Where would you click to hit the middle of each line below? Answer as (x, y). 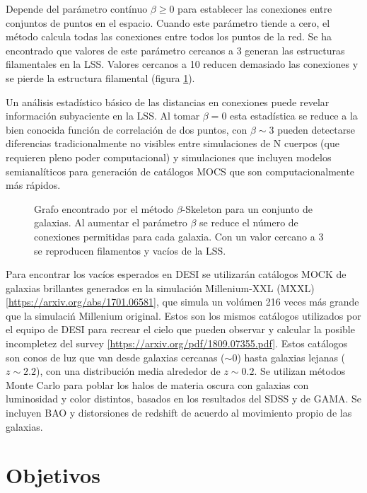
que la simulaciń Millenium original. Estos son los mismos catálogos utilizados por (183, 315)
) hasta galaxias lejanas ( (291, 357)
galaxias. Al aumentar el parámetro (111, 222)
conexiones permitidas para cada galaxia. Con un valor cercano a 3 (179, 236)
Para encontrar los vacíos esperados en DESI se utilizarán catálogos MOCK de (176, 274)
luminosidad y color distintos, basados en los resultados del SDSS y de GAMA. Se (184, 399)
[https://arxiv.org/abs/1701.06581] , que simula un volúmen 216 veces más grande (182, 302)
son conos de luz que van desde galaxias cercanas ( (115, 357)
